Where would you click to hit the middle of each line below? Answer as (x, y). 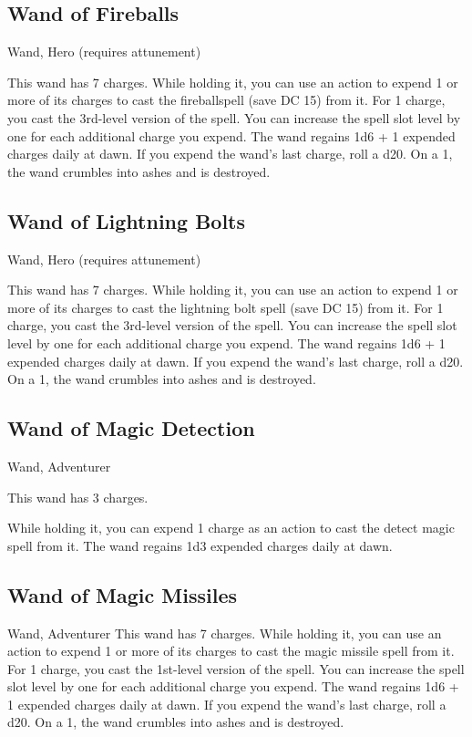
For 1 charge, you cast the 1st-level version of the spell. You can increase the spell (236, 668)
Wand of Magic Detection (131, 428)
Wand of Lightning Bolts (127, 220)
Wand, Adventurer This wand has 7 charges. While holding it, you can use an (225, 633)
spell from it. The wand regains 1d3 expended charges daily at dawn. (200, 545)
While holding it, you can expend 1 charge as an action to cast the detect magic (231, 528)
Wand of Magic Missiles (122, 594)
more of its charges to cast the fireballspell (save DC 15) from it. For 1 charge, (226, 100)
